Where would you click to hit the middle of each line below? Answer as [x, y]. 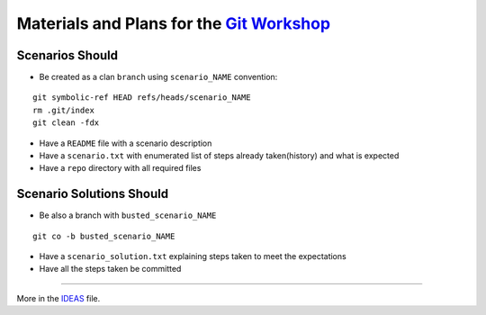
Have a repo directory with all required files [120, 168]
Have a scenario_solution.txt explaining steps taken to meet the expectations [193, 256]
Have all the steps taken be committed [110, 269]
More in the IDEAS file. [58, 298]
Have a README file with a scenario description [126, 143]
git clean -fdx [66, 123]
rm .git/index [63, 110]
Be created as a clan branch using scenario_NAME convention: [158, 77]
